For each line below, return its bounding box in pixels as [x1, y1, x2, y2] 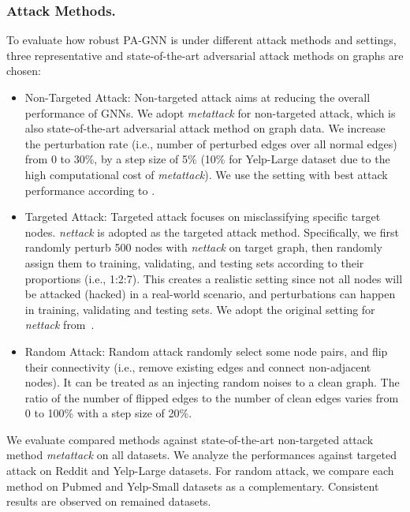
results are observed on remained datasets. [6, 493, 211, 510]
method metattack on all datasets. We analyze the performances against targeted [6, 447, 397, 463]
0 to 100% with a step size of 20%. [24, 405, 192, 421]
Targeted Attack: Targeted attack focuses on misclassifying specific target [24, 208, 381, 225]
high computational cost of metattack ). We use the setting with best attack [24, 166, 388, 182]
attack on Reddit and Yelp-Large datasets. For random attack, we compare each [6, 462, 394, 479]
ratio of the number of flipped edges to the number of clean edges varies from [24, 389, 399, 405]
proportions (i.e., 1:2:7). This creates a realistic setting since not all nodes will [24, 270, 403, 286]
